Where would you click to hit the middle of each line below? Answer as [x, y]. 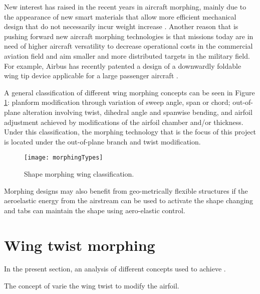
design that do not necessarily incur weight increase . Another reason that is [121, 26]
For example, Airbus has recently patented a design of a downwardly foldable [123, 65]
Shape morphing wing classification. [79, 173]
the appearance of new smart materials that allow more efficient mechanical [120, 16]
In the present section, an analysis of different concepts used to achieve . [115, 269]
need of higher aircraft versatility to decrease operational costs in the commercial [128, 46]
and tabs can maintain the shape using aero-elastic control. [95, 210]
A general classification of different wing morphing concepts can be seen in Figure [129, 92]
